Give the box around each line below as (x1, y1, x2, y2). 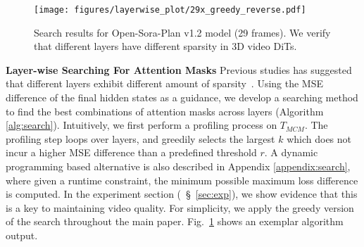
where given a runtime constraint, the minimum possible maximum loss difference (6, 172, 358, 187)
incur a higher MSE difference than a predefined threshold (6, 145, 257, 160)
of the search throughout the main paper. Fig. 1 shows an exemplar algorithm (6, 214, 344, 229)
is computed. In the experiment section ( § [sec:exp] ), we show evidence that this (6, 186, 358, 201)
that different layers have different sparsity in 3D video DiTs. (34, 39, 297, 53)
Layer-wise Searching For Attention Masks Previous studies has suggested (6, 62, 352, 77)
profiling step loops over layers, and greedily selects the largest (6, 131, 275, 146)
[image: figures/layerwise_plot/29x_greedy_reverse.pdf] (34, 5, 306, 15)
